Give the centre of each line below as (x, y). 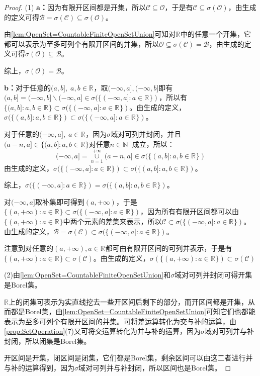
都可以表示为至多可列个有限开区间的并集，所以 (81, 43)
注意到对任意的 (29, 248)
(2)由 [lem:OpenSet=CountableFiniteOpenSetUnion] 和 (88, 275)
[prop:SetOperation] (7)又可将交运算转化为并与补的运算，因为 (102, 331)
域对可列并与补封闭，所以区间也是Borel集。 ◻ (155, 368)
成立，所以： (153, 144)
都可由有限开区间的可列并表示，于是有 (169, 248)
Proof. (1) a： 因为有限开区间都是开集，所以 (75, 7)
